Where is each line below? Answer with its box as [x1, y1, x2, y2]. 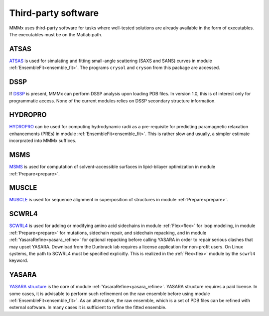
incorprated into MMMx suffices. [9, 138, 77, 144]
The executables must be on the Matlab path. [9, 31, 102, 37]
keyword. [9, 257, 28, 263]
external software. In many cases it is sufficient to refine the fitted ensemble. [9, 305, 167, 311]
